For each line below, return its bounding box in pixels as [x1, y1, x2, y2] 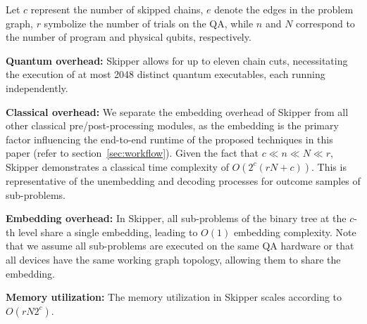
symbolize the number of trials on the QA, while [44, 15, 254, 30]
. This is [311, 159, 347, 174]
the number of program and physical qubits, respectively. [6, 30, 251, 44]
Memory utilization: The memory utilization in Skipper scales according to [6, 290, 342, 304]
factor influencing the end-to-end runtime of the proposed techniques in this [6, 131, 333, 146]
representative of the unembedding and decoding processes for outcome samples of [6, 173, 361, 188]
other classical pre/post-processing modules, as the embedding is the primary [6, 118, 339, 133]
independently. [6, 80, 68, 95]
